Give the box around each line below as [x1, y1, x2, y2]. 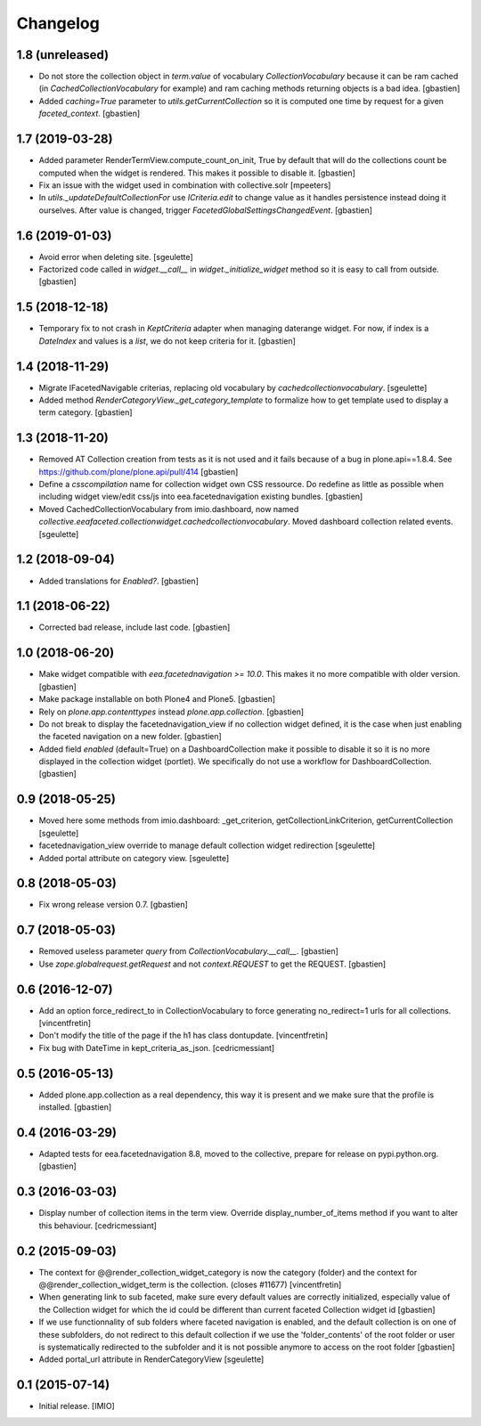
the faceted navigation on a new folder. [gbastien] [38, 731, 222, 742]
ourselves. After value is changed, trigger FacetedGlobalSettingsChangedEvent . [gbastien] [38, 205, 373, 216]
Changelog [16, 13, 100, 33]
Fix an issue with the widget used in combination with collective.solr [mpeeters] [38, 179, 331, 191]
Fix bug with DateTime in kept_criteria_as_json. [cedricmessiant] [38, 1042, 275, 1053]
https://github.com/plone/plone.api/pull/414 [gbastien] [38, 466, 239, 477]
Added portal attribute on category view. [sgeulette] [38, 852, 230, 863]
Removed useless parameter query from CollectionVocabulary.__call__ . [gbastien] [38, 946, 338, 957]
